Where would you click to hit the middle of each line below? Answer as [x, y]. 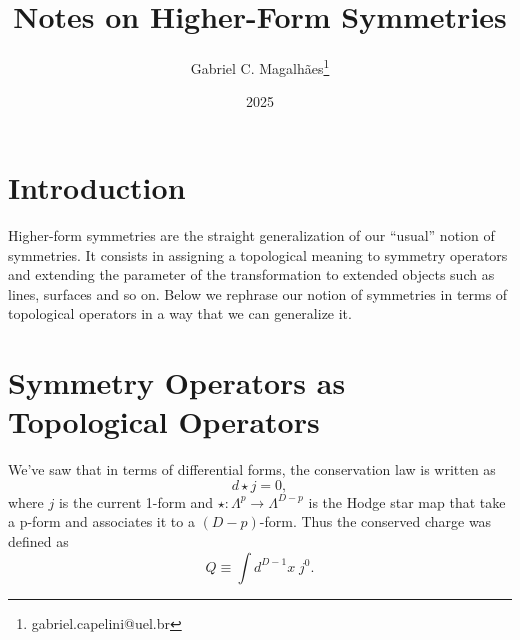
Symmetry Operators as [177, 382]
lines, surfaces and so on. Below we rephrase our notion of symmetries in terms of [258, 293]
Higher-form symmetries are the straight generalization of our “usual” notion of [251, 234]
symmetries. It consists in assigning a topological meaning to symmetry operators [258, 254]
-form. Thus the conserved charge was [375, 521]
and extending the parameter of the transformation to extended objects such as [251, 274]
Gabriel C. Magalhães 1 [260, 66]
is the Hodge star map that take [407, 501]
